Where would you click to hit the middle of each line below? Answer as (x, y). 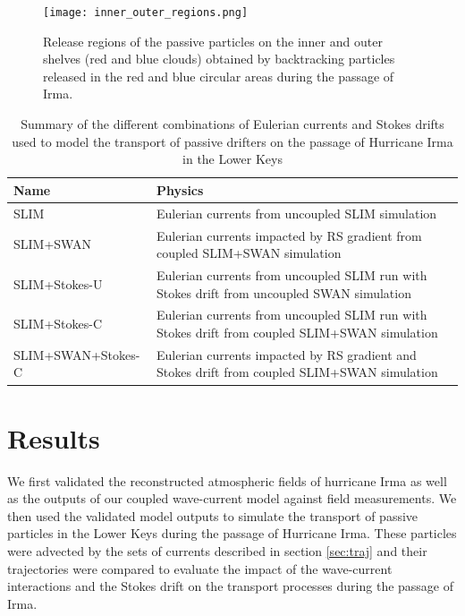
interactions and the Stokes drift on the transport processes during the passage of (231, 586)
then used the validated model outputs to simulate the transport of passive (213, 515)
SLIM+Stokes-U (58, 283)
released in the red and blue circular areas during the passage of (219, 76)
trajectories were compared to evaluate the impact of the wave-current (200, 568)
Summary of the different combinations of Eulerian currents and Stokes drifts (232, 124)
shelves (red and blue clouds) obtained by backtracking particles (219, 59)
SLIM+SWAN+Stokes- (77, 354)
